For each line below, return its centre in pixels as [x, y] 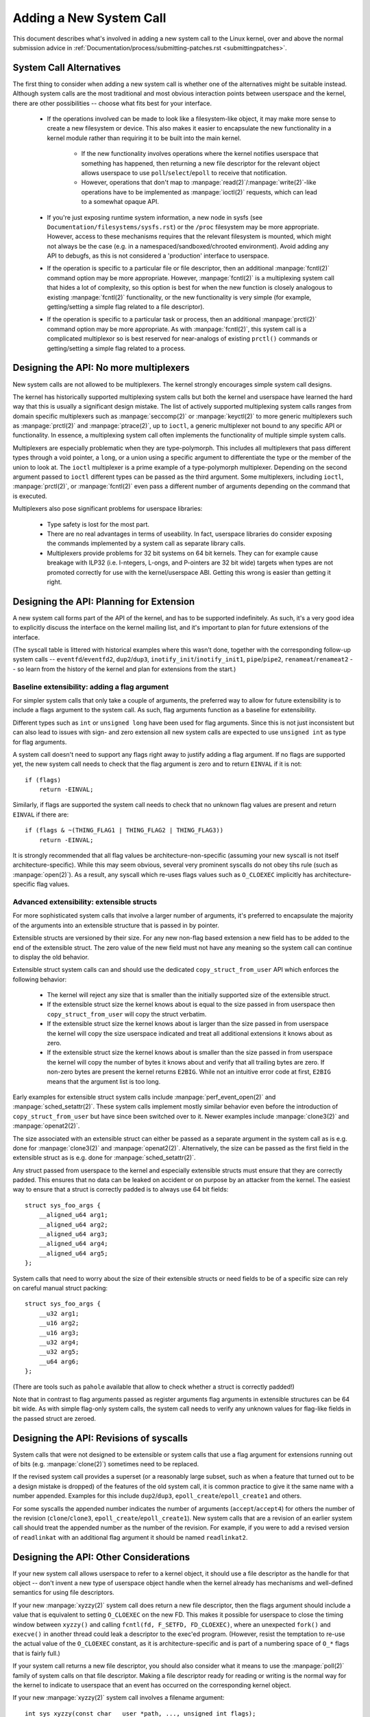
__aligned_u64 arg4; [73, 1244]
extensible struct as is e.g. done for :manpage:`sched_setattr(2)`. [104, 1158]
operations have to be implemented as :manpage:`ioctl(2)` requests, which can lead [199, 192]
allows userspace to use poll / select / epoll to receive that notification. [184, 172]
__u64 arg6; [59, 1361]
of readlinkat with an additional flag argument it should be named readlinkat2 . [130, 1537]
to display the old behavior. [51, 957]
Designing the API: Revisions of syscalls [100, 1438]
